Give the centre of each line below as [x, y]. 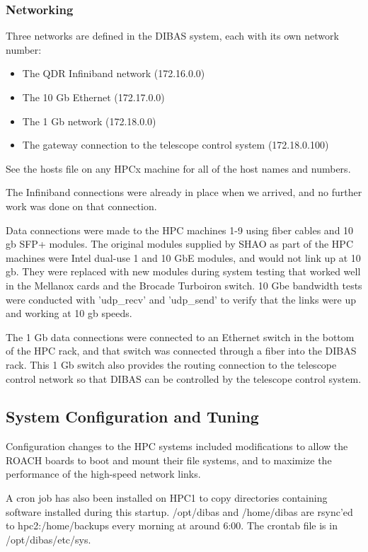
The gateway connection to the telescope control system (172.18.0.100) [176, 145]
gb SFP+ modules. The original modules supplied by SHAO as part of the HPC [180, 244]
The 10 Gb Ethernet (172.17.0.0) [93, 97]
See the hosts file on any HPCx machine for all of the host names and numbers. [178, 168]
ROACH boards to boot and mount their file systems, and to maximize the [169, 460]
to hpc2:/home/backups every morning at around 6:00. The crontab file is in [172, 525]
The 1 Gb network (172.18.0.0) [89, 121]
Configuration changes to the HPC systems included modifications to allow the [177, 446]
